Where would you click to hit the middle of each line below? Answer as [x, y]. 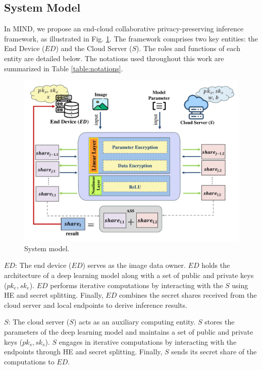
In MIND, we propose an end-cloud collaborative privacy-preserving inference [124, 29]
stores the [220, 322]
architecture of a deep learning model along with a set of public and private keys [129, 275]
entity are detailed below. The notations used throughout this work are [114, 58]
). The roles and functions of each [188, 48]
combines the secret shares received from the [188, 295]
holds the [216, 265]
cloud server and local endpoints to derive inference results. [96, 305]
